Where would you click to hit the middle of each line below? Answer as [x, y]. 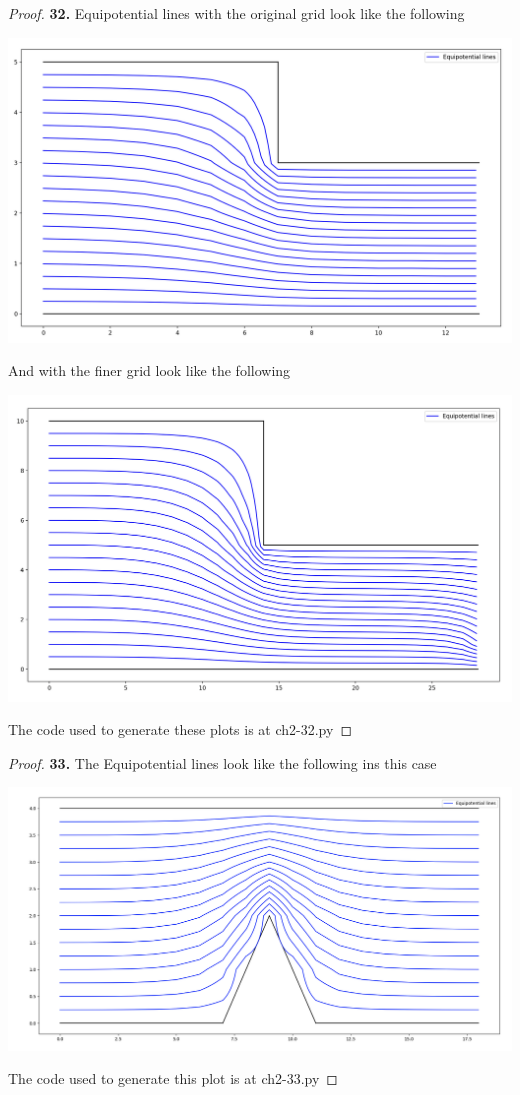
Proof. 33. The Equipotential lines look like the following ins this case [222, 762]
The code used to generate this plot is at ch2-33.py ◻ [173, 1078]
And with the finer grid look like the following [149, 370]
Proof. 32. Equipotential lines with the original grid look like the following [236, 13]
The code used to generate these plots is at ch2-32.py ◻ [180, 729]
